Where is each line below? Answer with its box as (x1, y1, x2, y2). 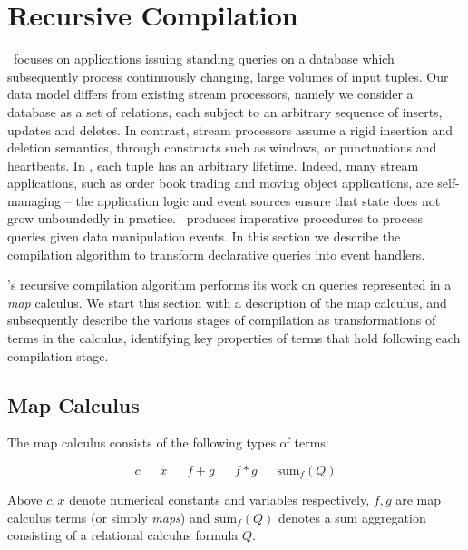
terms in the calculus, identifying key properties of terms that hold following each (7, 329, 461, 348)
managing (7, 191, 62, 210)
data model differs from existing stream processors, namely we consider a (7, 84, 414, 103)
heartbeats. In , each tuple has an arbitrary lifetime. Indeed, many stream (7, 155, 419, 174)
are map (395, 490, 442, 509)
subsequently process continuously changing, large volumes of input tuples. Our (7, 66, 449, 85)
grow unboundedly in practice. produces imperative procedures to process (7, 209, 423, 228)
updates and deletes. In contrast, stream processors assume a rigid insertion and (7, 120, 453, 139)
